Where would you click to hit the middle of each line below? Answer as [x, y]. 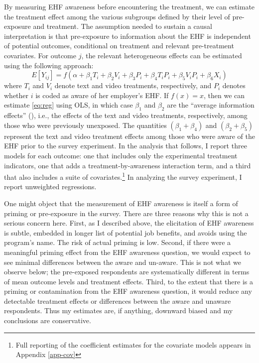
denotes [234, 85]
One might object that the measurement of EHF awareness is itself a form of [121, 203]
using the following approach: [49, 65]
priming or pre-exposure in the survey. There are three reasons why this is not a [126, 213]
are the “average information [211, 105]
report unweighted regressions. [50, 186]
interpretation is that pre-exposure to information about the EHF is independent [128, 36]
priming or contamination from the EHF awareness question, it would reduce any [128, 291]
